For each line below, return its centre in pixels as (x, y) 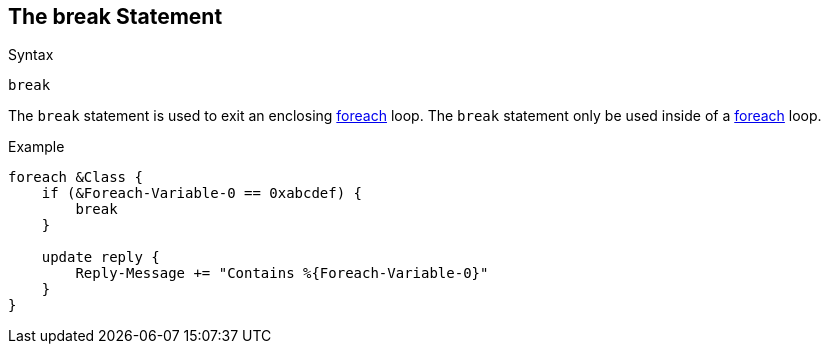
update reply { (100, 257)
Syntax (31, 55)
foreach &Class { (75, 177)
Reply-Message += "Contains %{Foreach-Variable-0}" (282, 273)
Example (36, 147)
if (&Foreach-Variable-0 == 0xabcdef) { (202, 193)
